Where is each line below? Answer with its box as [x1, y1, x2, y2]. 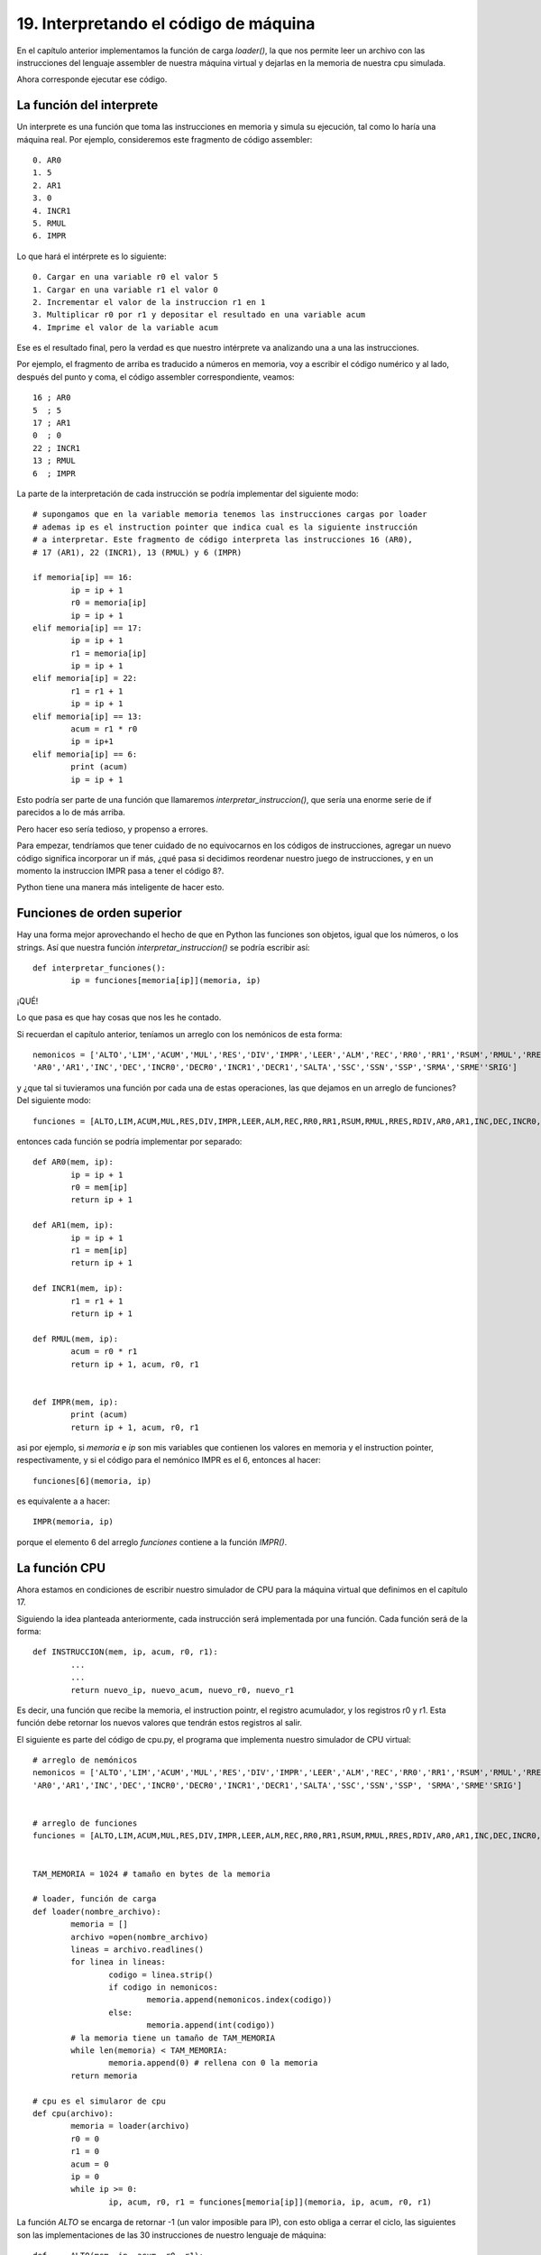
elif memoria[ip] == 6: [32, 749, 138, 759]
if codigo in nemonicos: [108, 1983, 218, 1993]
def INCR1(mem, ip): [32, 1284, 124, 1293]
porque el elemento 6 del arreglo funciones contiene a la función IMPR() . [16, 1536, 288, 1547]
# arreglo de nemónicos [32, 1755, 138, 1765]
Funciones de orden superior [16, 906, 182, 921]
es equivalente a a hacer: [16, 1496, 111, 1506]
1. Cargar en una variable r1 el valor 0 [32, 284, 218, 295]
